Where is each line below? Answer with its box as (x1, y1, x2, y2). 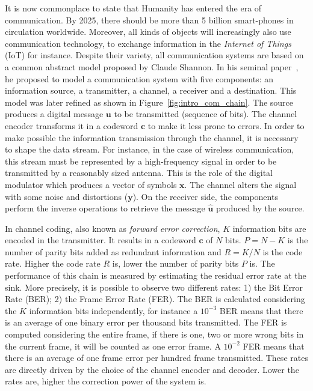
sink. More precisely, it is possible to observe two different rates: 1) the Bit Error (5, 280, 303, 293)
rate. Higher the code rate (5, 257, 101, 270)
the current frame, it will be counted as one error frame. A (5, 339, 221, 352)
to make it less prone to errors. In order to (147, 119, 305, 132)
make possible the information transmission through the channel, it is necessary (5, 131, 299, 144)
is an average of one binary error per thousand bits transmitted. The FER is (5, 316, 287, 329)
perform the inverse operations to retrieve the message (5, 202, 205, 214)
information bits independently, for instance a (29, 304, 198, 317)
